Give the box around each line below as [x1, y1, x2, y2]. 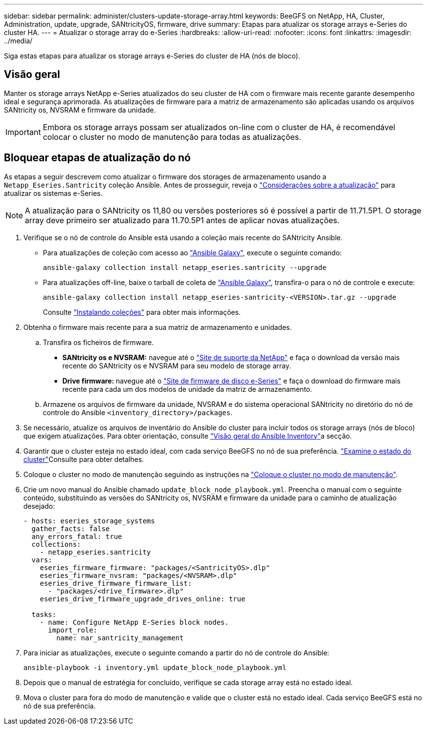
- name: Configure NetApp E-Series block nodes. [39, 618, 229, 626]
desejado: [23, 501, 55, 510]
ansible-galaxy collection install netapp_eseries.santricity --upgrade [43, 263, 327, 271]
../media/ [4, 37, 33, 45]
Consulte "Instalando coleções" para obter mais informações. [43, 307, 241, 316]
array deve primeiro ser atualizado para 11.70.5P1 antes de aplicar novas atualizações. [25, 215, 340, 225]
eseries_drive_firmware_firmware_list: [39, 579, 192, 587]
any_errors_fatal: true [31, 532, 122, 540]
